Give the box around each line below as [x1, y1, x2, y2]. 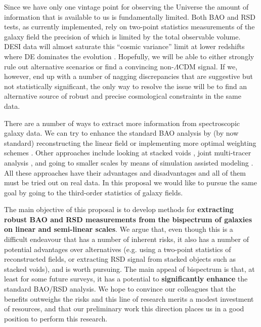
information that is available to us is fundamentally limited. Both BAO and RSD [4, 11, 255, 22]
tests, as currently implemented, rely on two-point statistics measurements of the [4, 21, 255, 32]
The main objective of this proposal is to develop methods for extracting [4, 204, 234, 215]
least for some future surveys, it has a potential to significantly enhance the [4, 273, 248, 284]
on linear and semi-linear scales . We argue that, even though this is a [4, 224, 233, 234]
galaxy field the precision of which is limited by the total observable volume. [4, 31, 241, 42]
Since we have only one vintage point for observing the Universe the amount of [4, 2, 249, 12]
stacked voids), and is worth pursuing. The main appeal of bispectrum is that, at [4, 263, 255, 274]
